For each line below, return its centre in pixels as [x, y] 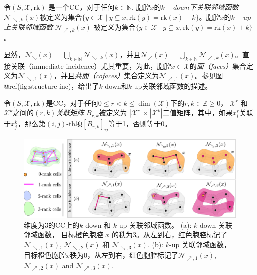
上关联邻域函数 [28, 27]
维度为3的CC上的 [52, 225]
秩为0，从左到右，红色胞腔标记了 [124, 255]
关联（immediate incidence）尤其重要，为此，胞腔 [91, 66]
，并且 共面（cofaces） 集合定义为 [107, 76]
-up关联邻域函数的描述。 [172, 86]
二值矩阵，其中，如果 [197, 113]
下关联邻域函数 [214, 7]
